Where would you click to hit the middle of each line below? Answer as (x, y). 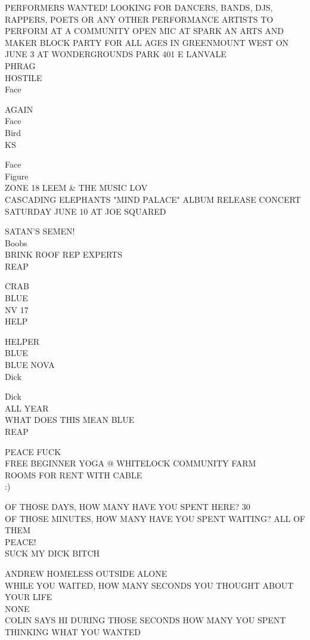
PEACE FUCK (33, 451)
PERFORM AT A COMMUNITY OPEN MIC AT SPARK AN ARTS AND (145, 31)
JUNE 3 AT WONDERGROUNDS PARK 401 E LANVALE (116, 54)
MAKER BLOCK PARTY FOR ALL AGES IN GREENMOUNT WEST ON (147, 42)
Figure (17, 176)
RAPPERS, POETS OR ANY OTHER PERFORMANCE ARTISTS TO (139, 19)
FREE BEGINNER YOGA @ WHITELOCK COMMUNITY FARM (131, 463)
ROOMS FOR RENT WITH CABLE (74, 474)
